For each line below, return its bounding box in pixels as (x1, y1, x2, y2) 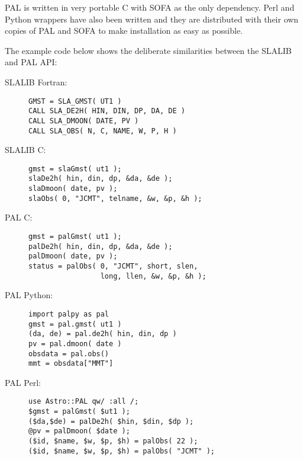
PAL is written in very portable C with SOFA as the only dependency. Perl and (5, 1, 295, 13)
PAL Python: (5, 289, 53, 301)
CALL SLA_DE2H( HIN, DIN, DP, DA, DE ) (28, 107, 185, 116)
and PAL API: (5, 56, 57, 68)
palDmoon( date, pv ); (28, 252, 118, 261)
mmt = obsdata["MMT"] (28, 359, 114, 368)
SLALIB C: (5, 143, 46, 156)
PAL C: (5, 211, 33, 223)
